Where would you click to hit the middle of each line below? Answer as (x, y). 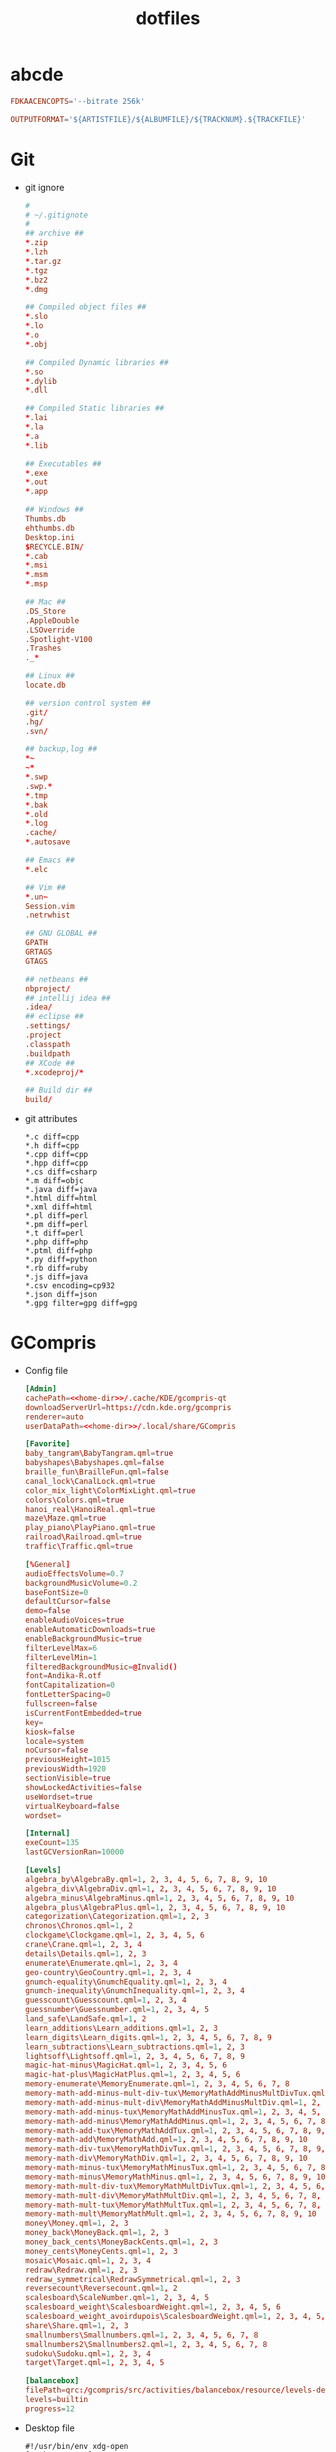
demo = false (47, 1611)
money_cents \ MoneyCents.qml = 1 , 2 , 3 (101, 2251)
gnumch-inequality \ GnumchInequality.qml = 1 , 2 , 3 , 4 (134, 1991)
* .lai (36, 418)
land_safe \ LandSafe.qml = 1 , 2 (85, 2019)
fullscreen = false (61, 1704)
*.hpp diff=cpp (56, 1163)
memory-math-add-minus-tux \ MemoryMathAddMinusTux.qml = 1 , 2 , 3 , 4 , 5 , (173, 2112)
